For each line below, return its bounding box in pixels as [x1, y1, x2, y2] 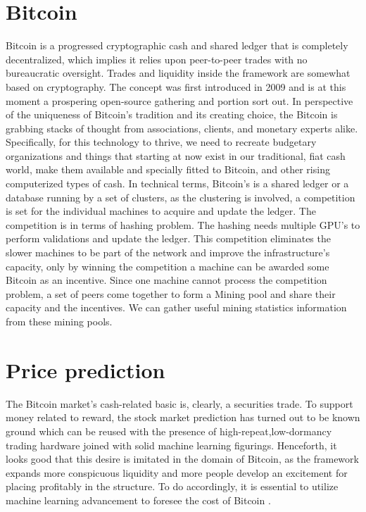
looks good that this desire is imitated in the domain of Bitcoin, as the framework [6, 451, 359, 466]
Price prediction [6, 355, 165, 384]
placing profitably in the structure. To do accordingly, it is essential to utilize [6, 479, 339, 494]
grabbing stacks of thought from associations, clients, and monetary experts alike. [6, 120, 358, 135]
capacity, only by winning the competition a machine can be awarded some [6, 258, 329, 273]
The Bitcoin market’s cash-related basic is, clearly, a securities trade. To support [6, 396, 353, 411]
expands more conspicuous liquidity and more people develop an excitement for [6, 465, 348, 480]
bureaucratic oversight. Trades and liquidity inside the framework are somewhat [6, 65, 351, 80]
